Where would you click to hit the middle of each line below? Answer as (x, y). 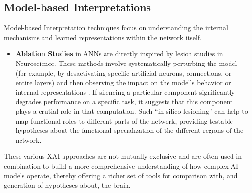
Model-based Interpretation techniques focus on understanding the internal (116, 28)
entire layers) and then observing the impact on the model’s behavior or (123, 82)
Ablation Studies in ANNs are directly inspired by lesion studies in (119, 54)
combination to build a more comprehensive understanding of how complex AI (121, 165)
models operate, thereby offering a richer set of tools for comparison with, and (121, 175)
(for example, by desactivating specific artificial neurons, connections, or (123, 73)
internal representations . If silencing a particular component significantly (125, 92)
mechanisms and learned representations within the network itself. (103, 37)
